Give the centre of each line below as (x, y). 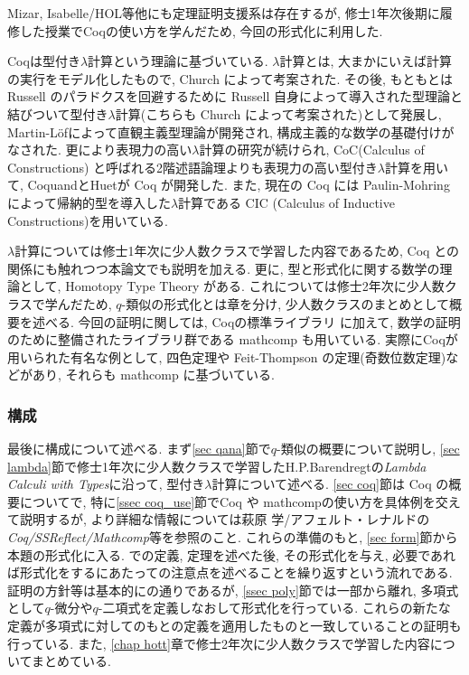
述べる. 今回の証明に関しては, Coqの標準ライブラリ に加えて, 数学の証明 (246, 321)
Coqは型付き (44, 61)
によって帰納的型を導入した (89, 202)
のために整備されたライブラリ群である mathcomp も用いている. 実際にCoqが (233, 339)
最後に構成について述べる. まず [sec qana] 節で (139, 449)
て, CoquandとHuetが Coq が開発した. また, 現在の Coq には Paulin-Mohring (229, 185)
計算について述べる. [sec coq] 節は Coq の (330, 484)
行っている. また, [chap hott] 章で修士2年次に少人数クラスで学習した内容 (219, 643)
